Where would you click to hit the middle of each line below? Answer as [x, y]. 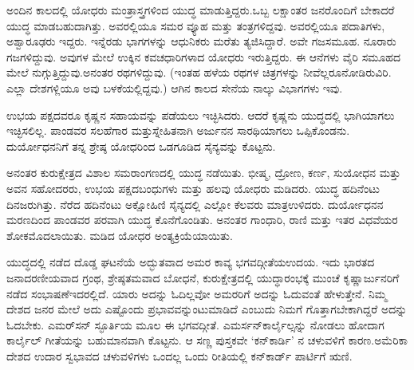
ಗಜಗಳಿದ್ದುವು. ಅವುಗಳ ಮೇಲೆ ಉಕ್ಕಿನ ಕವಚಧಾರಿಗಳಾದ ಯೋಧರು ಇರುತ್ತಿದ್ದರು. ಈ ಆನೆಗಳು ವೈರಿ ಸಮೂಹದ [204, 56]
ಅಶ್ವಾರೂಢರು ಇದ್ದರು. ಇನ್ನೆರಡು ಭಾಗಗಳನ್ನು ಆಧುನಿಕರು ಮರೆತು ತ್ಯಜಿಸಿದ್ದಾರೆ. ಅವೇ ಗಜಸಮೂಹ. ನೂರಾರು [201, 41]
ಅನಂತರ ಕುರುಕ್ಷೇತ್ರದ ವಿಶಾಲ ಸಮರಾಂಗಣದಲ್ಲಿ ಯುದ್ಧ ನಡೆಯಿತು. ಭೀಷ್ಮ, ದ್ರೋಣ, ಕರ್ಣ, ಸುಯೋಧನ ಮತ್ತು [204, 173]
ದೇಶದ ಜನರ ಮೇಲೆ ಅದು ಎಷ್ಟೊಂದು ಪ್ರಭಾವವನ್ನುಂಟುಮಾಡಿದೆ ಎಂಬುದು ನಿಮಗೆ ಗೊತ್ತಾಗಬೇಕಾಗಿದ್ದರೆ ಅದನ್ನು [207, 309]
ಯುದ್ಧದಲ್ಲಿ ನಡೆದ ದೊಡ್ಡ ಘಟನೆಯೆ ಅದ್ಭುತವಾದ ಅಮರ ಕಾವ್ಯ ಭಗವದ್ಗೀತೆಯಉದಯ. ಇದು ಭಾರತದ [191, 262]
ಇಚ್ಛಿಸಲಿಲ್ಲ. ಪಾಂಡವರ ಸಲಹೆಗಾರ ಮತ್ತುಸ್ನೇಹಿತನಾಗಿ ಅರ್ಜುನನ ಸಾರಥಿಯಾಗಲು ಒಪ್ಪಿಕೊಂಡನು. [178, 130]
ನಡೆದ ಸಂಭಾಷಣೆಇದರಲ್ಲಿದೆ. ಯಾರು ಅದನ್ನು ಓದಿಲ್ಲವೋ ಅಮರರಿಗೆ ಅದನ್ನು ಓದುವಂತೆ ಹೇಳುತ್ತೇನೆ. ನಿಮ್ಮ [197, 293]
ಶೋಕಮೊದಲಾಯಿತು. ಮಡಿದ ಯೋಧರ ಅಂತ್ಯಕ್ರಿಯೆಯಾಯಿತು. [120, 235]
